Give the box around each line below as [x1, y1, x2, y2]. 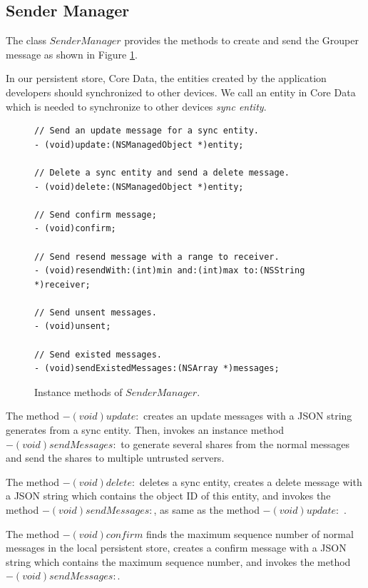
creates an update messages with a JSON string [143, 408, 352, 423]
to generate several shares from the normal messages [121, 436, 349, 451]
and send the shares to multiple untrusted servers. [6, 450, 225, 465]
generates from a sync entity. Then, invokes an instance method [6, 422, 285, 437]
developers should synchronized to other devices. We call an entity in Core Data [6, 84, 356, 99]
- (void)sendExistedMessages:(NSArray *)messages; [34, 363, 280, 374]
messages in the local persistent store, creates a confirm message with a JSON [6, 540, 347, 555]
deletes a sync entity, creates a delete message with [139, 474, 362, 489]
